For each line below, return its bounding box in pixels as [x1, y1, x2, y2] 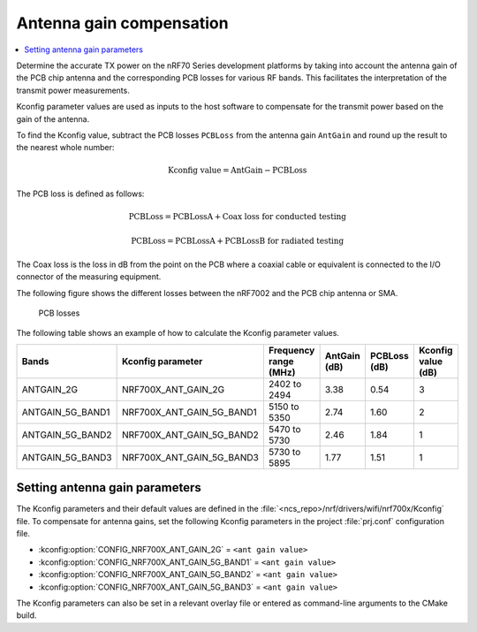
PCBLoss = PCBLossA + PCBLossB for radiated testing [131, 236, 344, 247]
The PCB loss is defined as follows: [16, 188, 145, 199]
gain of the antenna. [16, 113, 90, 124]
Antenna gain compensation [16, 13, 229, 33]
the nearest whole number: [16, 142, 115, 153]
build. [16, 610, 37, 621]
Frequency [268, 344, 315, 356]
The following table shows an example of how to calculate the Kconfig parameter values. [16, 328, 340, 339]
